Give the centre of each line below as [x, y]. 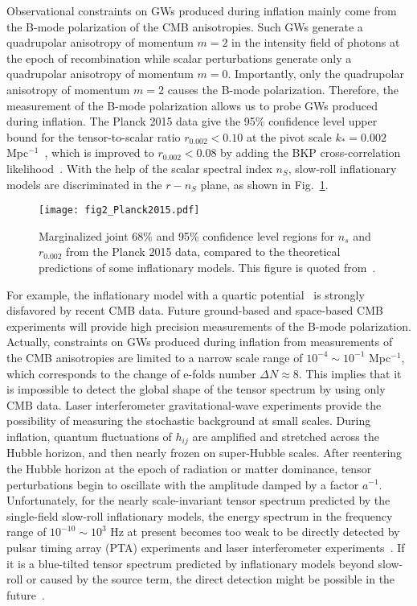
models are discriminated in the [84, 184]
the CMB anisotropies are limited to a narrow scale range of [155, 357]
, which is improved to [99, 153]
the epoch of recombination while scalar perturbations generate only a [179, 58]
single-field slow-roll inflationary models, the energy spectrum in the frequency [200, 515]
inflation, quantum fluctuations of [89, 436]
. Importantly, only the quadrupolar [316, 74]
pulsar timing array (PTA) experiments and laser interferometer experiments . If [206, 547]
